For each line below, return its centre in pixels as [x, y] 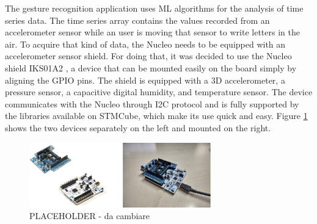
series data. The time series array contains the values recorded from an [137, 20]
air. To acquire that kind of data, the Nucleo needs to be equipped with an [145, 44]
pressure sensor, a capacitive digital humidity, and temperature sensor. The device [159, 92]
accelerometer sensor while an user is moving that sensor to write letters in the [152, 32]
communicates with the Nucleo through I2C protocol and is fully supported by [152, 103]
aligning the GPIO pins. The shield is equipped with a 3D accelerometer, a [145, 80]
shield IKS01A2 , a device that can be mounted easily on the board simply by [151, 67]
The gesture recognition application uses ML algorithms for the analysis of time [154, 8]
